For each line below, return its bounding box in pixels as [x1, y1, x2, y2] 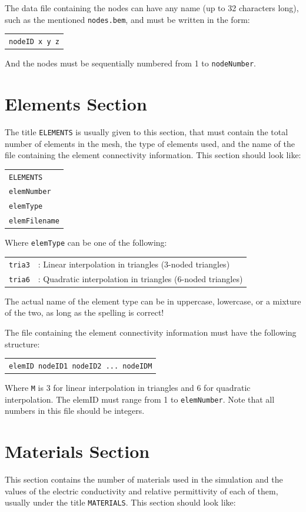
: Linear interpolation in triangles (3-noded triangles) [38, 257, 230, 270]
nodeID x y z [9, 38, 59, 46]
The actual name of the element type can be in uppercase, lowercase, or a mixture [5, 295, 301, 307]
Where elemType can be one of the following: [5, 236, 167, 249]
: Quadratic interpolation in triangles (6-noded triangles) [38, 272, 243, 285]
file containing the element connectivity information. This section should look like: [5, 149, 301, 161]
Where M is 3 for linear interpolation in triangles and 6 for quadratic [5, 382, 251, 394]
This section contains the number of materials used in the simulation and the [5, 473, 283, 486]
